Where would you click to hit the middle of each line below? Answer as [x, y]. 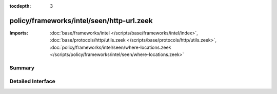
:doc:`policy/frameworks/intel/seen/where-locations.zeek [111, 47]
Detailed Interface [33, 81]
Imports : [19, 33]
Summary [22, 68]
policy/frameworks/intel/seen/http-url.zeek [81, 21]
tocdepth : [20, 6]
